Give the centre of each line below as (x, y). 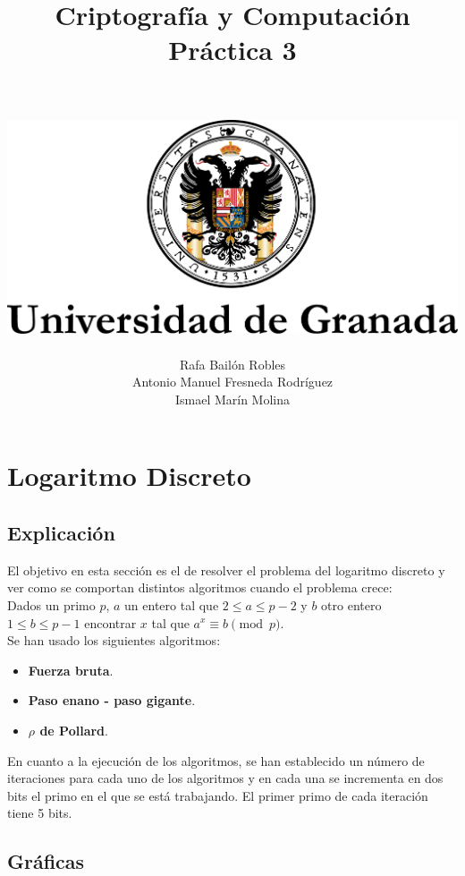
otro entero (351, 604)
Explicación (61, 532)
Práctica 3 (232, 50)
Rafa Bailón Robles (232, 364)
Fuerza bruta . (71, 670)
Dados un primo (51, 604)
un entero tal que (172, 604)
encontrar (110, 622)
